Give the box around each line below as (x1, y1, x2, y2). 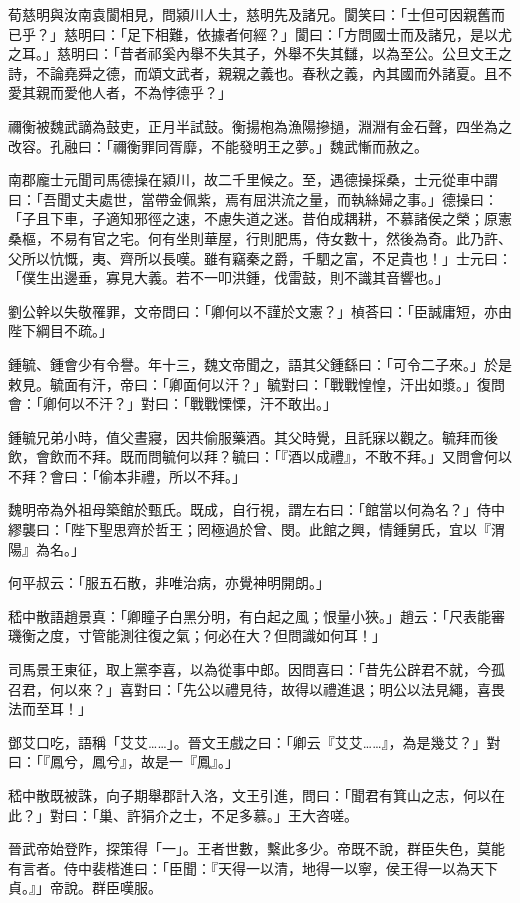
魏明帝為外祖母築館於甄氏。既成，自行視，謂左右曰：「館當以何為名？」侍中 (8, 499, 505, 520)
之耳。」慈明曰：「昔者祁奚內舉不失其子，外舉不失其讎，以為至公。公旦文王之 (8, 43, 512, 64)
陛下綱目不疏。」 (8, 320, 113, 341)
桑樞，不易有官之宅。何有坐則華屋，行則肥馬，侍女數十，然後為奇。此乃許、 (8, 227, 512, 248)
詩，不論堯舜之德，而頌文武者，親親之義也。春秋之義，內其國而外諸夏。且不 (8, 62, 512, 83)
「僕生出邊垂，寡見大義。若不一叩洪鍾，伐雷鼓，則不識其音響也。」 (8, 267, 449, 288)
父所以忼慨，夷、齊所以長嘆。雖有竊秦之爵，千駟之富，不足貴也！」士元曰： (8, 247, 512, 268)
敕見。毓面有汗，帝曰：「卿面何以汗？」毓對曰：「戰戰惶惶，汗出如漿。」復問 (8, 373, 505, 394)
